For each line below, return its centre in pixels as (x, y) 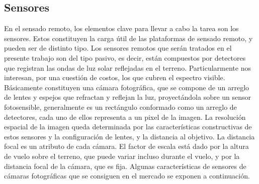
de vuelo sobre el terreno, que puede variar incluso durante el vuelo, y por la (122, 156)
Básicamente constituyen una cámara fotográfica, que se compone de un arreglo (127, 87)
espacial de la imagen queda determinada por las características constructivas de (128, 127)
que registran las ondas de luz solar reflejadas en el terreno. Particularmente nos (127, 67)
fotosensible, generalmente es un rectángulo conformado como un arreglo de (120, 107)
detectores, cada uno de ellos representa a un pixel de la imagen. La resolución (125, 117)
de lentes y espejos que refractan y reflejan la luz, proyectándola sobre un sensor (128, 97)
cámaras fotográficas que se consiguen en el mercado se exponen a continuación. (127, 176)
